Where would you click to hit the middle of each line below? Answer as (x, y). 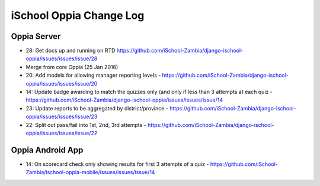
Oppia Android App (47, 150)
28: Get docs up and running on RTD (71, 51)
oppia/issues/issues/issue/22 (62, 133)
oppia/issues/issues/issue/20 (62, 83)
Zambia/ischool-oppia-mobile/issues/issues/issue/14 (90, 172)
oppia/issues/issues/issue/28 (62, 58)
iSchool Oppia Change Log (78, 15)
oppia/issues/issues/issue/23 (62, 117)
